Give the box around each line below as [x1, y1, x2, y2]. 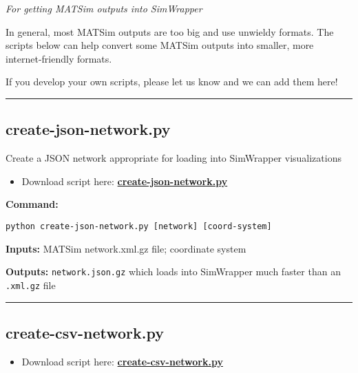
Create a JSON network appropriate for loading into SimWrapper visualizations [6, 151, 341, 165]
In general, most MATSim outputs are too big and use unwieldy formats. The [6, 24, 334, 39]
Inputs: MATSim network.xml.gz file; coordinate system [6, 241, 246, 255]
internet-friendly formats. [6, 51, 112, 65]
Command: [6, 197, 59, 211]
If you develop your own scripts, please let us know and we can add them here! [6, 74, 338, 89]
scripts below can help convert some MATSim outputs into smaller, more [6, 38, 314, 52]
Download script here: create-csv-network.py [21, 354, 223, 368]
